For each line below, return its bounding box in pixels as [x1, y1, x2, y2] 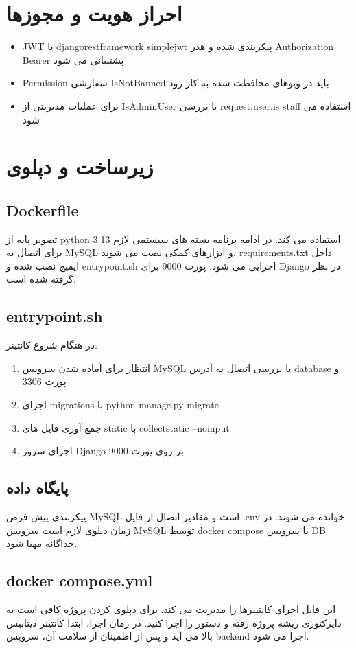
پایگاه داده [6, 477, 69, 498]
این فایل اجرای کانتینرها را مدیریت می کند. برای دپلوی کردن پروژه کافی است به [6, 602, 336, 616]
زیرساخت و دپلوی [6, 152, 154, 181]
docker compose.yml [6, 570, 153, 591]
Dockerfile [6, 199, 79, 220]
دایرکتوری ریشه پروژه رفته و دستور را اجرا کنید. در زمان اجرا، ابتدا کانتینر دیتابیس [6, 615, 342, 629]
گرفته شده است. [6, 272, 76, 286]
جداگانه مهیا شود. [6, 536, 78, 551]
